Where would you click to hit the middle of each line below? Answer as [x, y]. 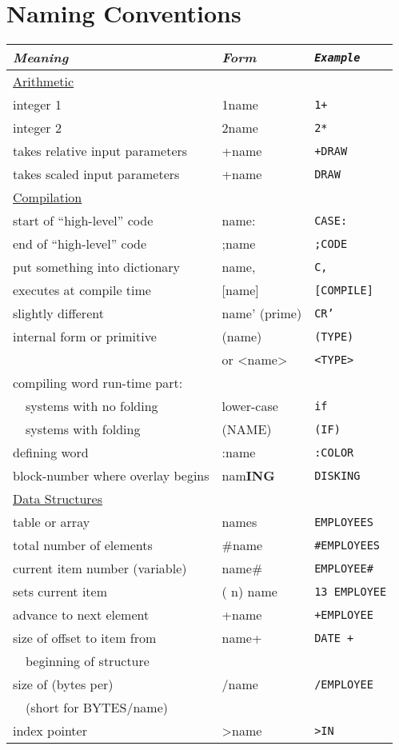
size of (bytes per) [63, 684]
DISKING [337, 475]
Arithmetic [44, 82]
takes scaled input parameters [96, 174]
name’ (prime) [262, 313]
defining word [51, 453]
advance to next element [81, 615]
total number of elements [83, 545]
